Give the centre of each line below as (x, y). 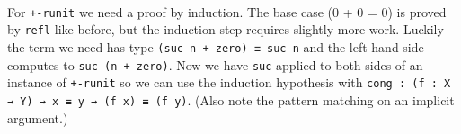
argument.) (38, 117)
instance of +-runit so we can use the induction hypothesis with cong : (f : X (229, 82)
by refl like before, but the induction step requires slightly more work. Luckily (226, 29)
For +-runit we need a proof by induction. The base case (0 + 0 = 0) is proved (227, 11)
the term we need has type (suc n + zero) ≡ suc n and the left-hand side (216, 47)
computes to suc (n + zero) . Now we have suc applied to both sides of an (215, 64)
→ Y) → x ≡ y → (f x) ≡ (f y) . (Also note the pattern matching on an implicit (231, 100)
